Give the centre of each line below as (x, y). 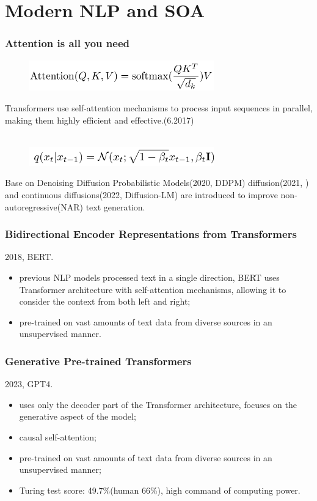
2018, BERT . (29, 257)
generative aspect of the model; (78, 416)
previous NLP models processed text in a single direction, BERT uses (149, 277)
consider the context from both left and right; (105, 301)
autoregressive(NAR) (44, 206)
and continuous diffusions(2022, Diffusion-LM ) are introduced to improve (141, 195)
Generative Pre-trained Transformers (98, 361)
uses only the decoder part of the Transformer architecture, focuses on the (158, 404)
